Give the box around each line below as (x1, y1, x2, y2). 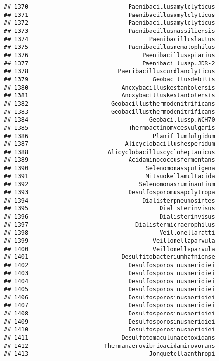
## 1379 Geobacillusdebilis (4, 76, 215, 83)
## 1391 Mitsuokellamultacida (4, 173, 215, 180)
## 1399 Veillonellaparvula (4, 237, 215, 245)
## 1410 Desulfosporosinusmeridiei (4, 326, 215, 333)
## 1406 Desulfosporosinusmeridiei (4, 294, 215, 301)
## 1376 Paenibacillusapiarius (4, 51, 215, 59)
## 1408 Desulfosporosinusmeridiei (4, 310, 215, 317)
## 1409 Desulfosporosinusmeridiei (4, 318, 215, 325)
